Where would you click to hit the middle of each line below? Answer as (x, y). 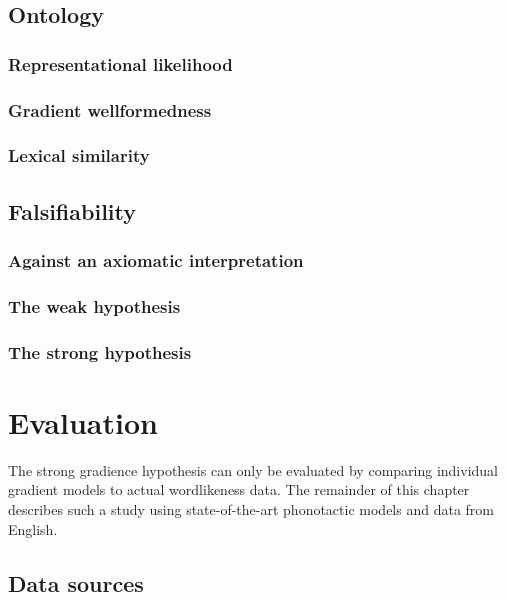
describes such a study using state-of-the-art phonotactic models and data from (251, 508)
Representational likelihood (120, 63)
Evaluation (83, 421)
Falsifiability (72, 210)
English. (33, 528)
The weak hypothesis (94, 305)
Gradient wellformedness (110, 109)
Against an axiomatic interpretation (156, 260)
